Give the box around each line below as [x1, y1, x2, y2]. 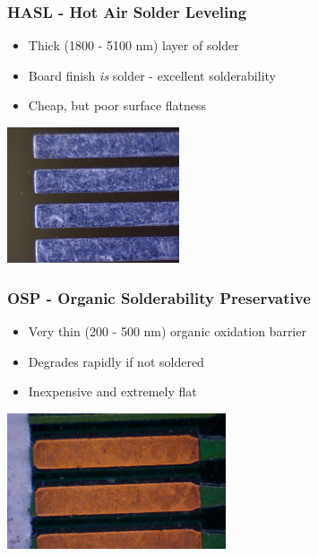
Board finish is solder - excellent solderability [28, 65, 276, 84]
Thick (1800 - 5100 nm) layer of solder [28, 36, 239, 55]
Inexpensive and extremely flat [28, 382, 197, 401]
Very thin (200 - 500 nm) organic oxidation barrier [28, 321, 306, 340]
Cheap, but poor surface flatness [28, 96, 207, 115]
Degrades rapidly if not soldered [28, 352, 204, 370]
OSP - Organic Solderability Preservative [7, 286, 311, 308]
